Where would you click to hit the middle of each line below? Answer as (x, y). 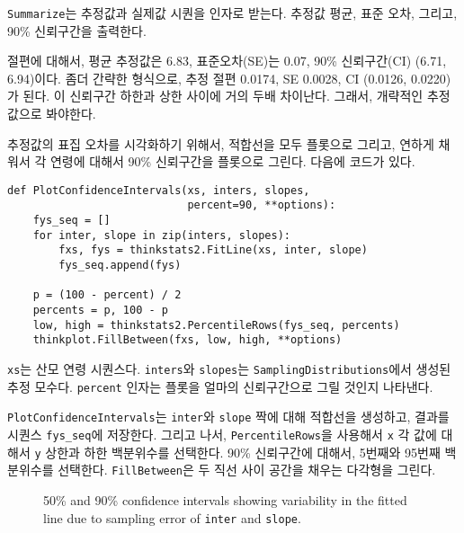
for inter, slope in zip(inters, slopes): (161, 235)
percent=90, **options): (262, 205)
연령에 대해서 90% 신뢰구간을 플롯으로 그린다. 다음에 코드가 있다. (232, 161)
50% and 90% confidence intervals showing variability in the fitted (225, 499)
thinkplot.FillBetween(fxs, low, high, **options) (187, 340)
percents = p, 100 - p (100, 311)
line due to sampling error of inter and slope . (172, 517)
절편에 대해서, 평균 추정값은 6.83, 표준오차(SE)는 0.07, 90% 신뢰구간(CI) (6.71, (227, 61)
